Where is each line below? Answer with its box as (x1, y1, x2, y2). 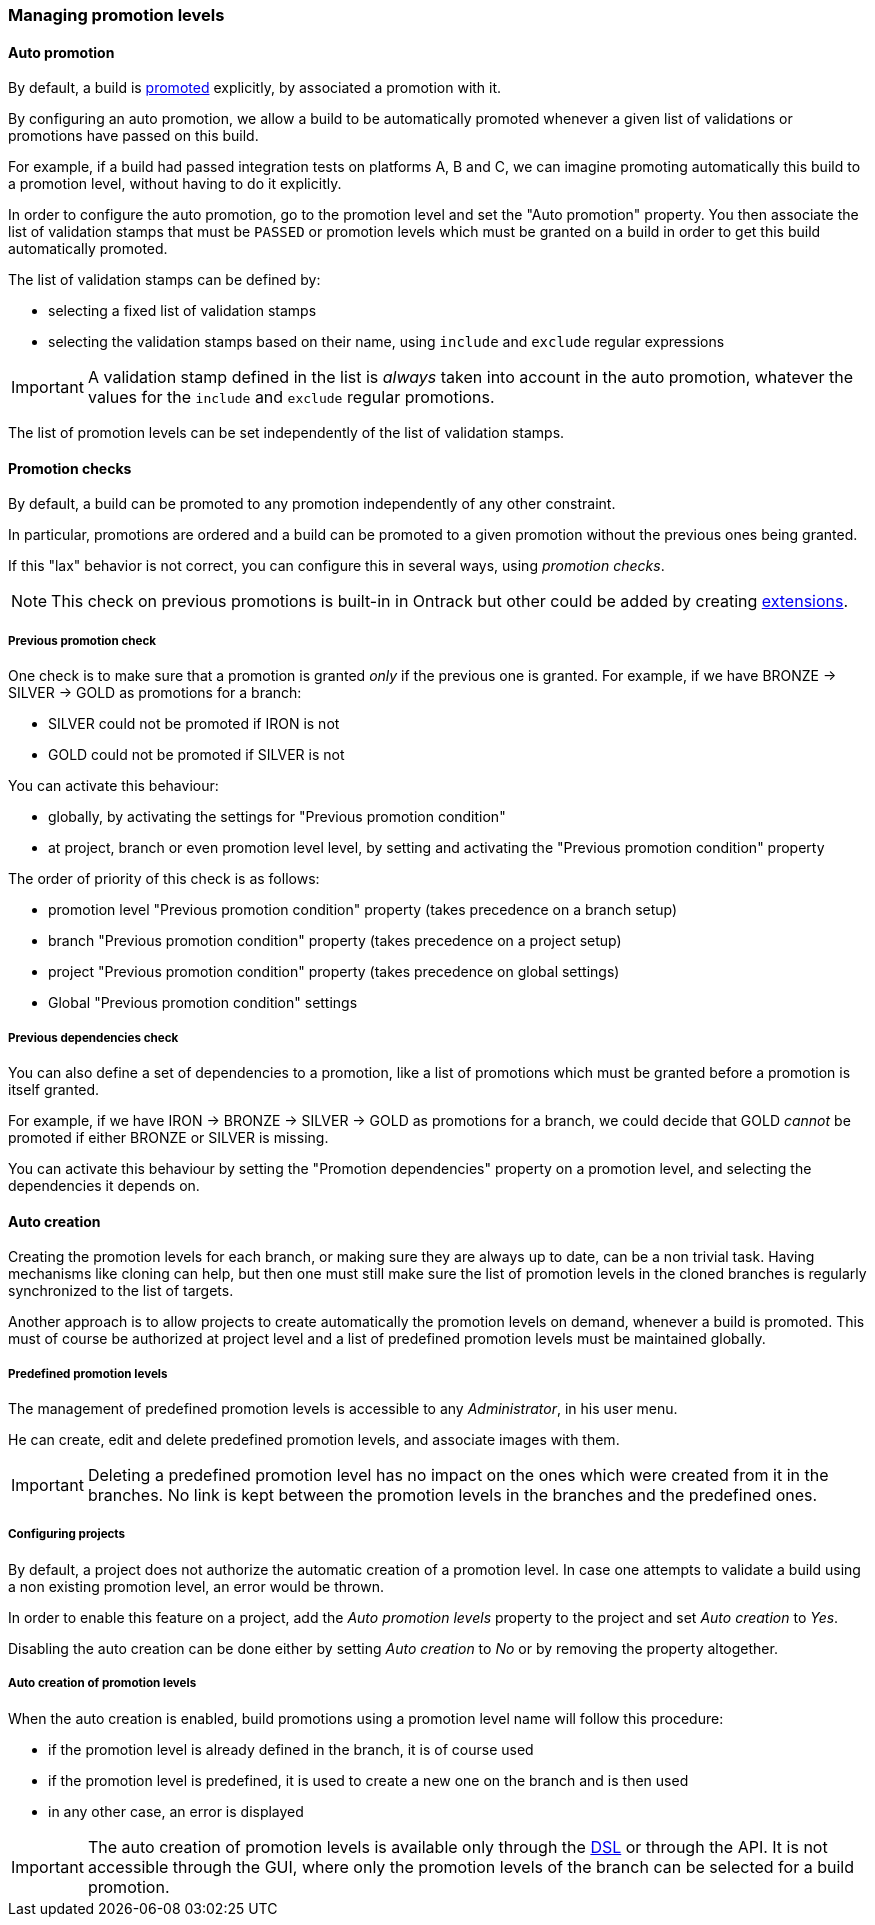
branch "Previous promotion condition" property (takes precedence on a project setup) (48, 932, 622, 950)
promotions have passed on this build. (8, 127, 259, 145)
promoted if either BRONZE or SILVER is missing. (8, 1129, 329, 1146)
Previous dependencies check (8, 1030, 179, 1045)
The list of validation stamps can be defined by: (8, 271, 321, 289)
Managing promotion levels (8, 5, 225, 25)
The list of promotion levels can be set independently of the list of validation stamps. (8, 424, 565, 442)
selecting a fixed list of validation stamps (48, 302, 317, 320)
